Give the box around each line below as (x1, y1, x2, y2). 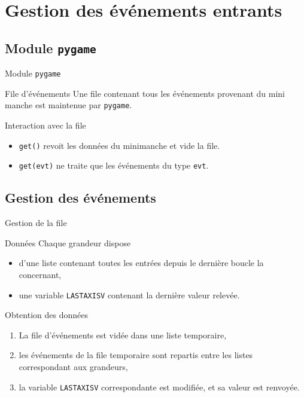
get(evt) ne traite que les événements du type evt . (19, 159, 209, 172)
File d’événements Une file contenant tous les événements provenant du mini (5, 87, 285, 99)
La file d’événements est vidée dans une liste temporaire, (19, 328, 227, 341)
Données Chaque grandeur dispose (5, 236, 131, 249)
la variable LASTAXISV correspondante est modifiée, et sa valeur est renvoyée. (19, 380, 300, 393)
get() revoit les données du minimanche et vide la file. (19, 139, 220, 151)
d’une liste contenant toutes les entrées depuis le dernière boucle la (19, 256, 264, 269)
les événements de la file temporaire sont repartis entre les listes (19, 349, 253, 361)
